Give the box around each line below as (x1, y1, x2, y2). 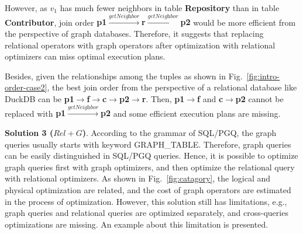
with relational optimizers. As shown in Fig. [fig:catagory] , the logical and (5, 172, 271, 184)
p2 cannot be (235, 92, 284, 104)
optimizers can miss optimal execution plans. (5, 50, 166, 62)
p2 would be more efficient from (180, 16, 296, 28)
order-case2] (5, 81, 47, 93)
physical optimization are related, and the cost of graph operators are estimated (5, 183, 291, 195)
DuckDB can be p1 (5, 92, 74, 104)
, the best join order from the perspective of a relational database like (47, 81, 297, 93)
